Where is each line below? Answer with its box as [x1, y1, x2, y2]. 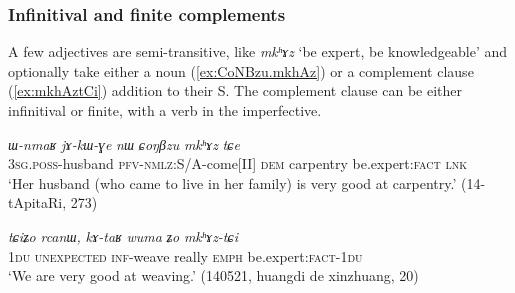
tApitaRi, [8, 192, 67, 213]
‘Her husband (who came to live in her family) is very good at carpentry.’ [8, 172, 457, 193]
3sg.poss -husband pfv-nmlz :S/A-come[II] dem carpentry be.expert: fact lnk [8, 153, 467, 174]
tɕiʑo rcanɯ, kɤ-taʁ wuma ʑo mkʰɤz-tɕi [8, 225, 239, 246]
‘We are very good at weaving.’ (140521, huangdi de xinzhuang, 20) [8, 265, 419, 286]
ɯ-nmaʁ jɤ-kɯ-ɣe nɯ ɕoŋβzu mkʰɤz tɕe [8, 133, 240, 154]
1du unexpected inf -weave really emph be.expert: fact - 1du [8, 245, 363, 266]
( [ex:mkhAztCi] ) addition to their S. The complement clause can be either [8, 80, 462, 101]
